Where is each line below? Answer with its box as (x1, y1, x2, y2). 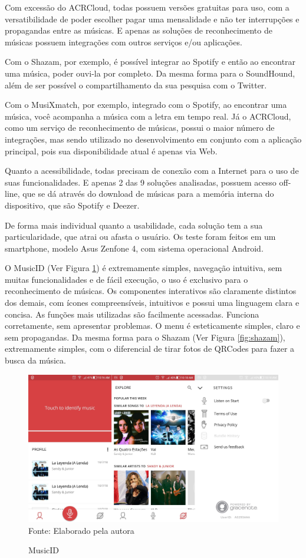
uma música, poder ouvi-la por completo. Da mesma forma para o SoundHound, (5, 67, 295, 79)
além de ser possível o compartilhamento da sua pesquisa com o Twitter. (5, 78, 267, 91)
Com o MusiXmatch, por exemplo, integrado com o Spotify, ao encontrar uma (5, 98, 287, 111)
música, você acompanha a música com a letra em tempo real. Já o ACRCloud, (5, 110, 291, 122)
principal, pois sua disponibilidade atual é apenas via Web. (5, 144, 218, 157)
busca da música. (5, 354, 66, 367)
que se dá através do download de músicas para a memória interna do (22, 187, 274, 200)
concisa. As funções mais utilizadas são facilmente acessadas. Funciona (5, 308, 259, 320)
